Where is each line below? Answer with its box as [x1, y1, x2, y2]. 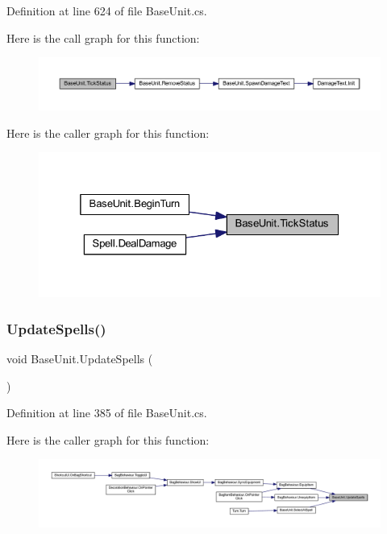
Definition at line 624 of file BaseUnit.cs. [6, 2, 207, 19]
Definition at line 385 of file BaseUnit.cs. [6, 404, 207, 421]
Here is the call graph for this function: [6, 29, 200, 46]
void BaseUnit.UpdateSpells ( [6, 350, 153, 367]
